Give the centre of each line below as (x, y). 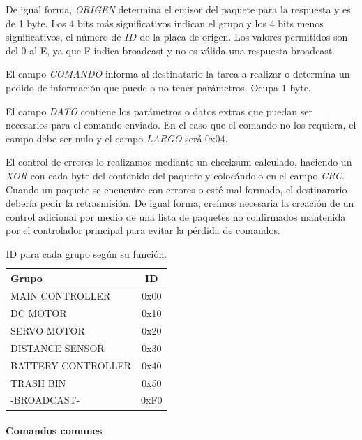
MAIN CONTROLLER (61, 296)
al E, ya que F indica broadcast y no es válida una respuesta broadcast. (182, 50)
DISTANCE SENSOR (58, 347)
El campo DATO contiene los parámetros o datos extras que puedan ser (159, 111)
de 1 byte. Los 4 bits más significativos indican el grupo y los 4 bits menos (165, 23)
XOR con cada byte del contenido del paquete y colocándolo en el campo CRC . (175, 175)
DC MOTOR (39, 313)
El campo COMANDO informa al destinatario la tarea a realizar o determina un (178, 74)
